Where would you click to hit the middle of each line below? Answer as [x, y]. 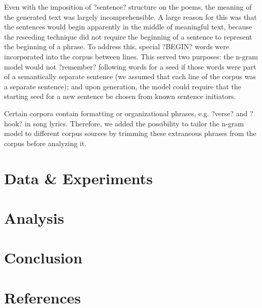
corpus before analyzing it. [45, 143]
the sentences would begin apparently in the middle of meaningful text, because [128, 27]
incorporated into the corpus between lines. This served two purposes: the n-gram [131, 56]
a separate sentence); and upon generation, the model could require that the [123, 86]
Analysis [34, 217]
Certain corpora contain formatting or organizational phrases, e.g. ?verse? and [126, 113]
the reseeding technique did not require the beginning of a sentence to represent [128, 36]
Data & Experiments [78, 178]
